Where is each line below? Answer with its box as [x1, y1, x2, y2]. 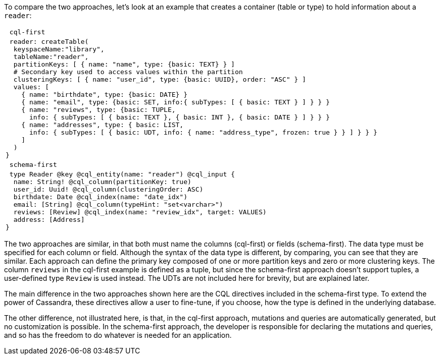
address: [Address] [13, 216, 85, 223]
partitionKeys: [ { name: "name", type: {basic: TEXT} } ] [13, 61, 235, 68]
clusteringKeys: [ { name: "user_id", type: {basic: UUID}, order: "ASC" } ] [13, 76, 306, 83]
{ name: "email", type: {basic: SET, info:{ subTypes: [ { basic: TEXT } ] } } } [21, 98, 330, 106]
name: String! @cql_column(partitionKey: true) [13, 178, 191, 186]
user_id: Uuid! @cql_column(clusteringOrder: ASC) [13, 186, 204, 193]
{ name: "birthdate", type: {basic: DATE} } [21, 91, 188, 98]
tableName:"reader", [13, 53, 89, 61]
